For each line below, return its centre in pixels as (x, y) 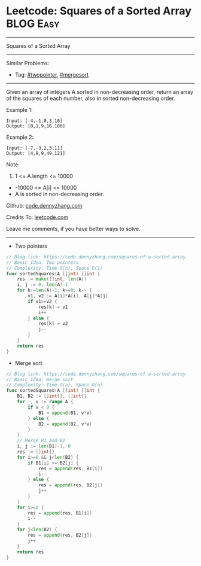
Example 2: (20, 137)
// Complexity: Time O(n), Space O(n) (54, 385)
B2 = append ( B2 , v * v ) (65, 424)
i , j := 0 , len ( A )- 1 (42, 285)
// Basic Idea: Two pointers (42, 262)
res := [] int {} (36, 452)
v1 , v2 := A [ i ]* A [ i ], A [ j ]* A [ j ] (68, 296)
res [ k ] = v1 (53, 307)
